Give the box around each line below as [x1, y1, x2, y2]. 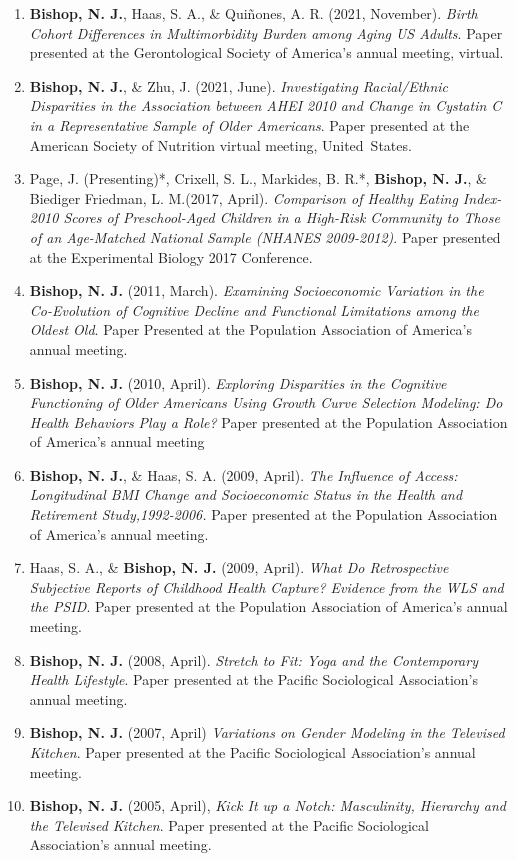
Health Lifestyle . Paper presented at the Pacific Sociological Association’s [29, 669, 478, 690]
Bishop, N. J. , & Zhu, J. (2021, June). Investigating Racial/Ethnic [29, 75, 449, 96]
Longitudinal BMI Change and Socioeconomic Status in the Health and [29, 484, 463, 505]
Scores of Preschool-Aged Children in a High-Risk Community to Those [63, 207, 500, 228]
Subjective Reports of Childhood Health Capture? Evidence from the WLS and [29, 576, 504, 597]
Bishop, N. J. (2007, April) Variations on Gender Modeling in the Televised [29, 722, 505, 743]
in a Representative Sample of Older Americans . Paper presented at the [29, 114, 470, 135]
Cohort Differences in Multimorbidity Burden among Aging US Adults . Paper [29, 22, 503, 43]
